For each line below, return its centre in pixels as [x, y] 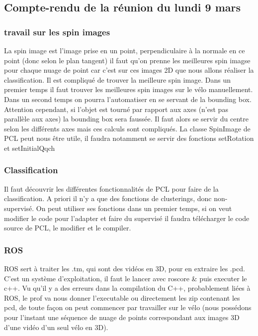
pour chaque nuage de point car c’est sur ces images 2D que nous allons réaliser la [129, 70]
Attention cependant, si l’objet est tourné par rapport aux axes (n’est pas [116, 109]
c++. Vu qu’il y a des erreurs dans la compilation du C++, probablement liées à [127, 288]
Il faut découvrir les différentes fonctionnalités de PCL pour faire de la [111, 188]
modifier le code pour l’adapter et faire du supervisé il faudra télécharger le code [127, 218]
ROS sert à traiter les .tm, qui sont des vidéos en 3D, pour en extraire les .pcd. [125, 268]
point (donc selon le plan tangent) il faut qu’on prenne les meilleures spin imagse [127, 60]
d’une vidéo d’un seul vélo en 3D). [56, 327]
